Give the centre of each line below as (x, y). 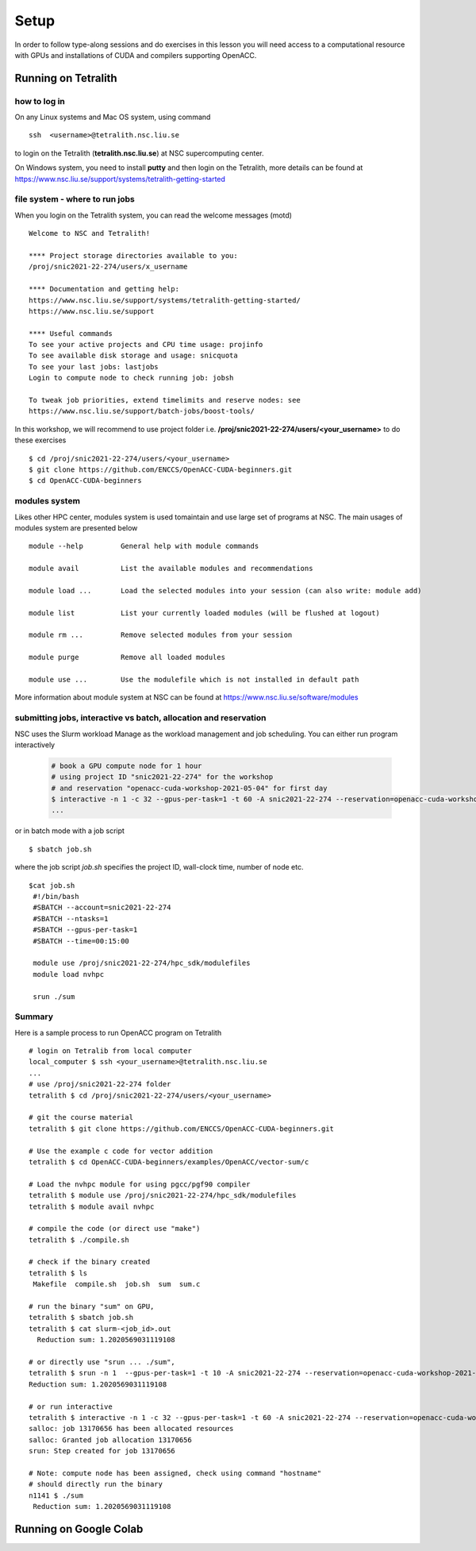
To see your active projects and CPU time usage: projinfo (146, 345)
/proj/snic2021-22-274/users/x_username (108, 267)
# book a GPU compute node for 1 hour (127, 766)
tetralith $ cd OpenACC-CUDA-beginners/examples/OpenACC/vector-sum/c (169, 1162)
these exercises (40, 440)
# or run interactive (71, 1406)
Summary (34, 1017)
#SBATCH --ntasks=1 (71, 918)
